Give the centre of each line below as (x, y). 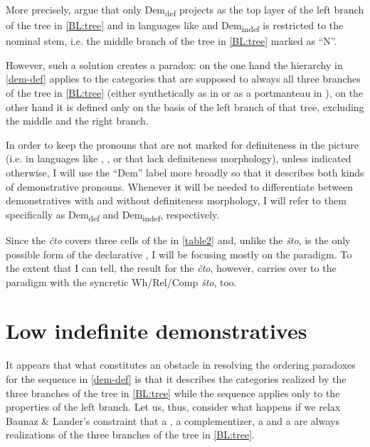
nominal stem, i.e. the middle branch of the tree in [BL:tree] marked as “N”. (171, 41)
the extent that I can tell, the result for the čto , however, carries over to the (171, 268)
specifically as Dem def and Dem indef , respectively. (113, 215)
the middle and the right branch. (77, 121)
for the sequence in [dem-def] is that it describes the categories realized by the (176, 379)
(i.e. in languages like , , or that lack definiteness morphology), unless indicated (179, 158)
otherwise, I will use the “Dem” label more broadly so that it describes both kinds (185, 172)
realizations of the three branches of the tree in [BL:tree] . (130, 435)
